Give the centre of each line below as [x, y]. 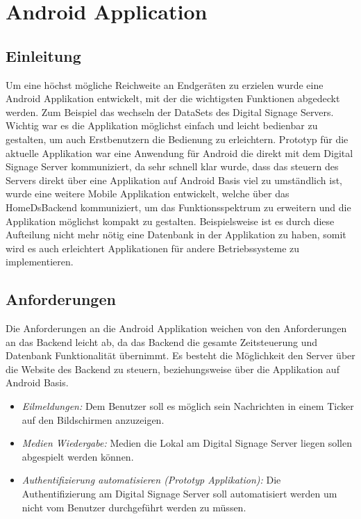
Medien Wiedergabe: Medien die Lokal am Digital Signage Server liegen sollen [187, 443]
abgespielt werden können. [78, 456]
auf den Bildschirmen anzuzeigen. [93, 419]
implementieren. [40, 262]
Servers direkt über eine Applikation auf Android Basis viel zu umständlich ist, [174, 180]
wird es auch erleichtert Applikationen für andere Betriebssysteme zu [153, 248]
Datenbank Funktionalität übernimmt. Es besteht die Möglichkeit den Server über [180, 355]
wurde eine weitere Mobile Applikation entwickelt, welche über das [148, 193]
